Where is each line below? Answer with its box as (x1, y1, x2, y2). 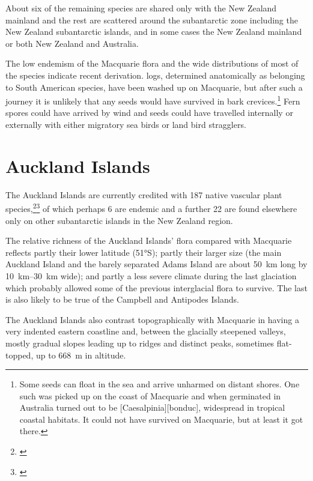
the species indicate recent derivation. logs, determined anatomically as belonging (5, 68, 305, 81)
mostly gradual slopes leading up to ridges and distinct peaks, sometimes (5, 336, 275, 349)
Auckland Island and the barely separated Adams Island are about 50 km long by (5, 258, 308, 270)
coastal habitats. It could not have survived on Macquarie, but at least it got (19, 413, 303, 425)
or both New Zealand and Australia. (5, 37, 139, 49)
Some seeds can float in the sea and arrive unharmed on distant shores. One (19, 378, 300, 390)
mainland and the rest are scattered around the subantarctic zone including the (5, 13, 298, 26)
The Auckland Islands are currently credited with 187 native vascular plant (5, 188, 282, 201)
